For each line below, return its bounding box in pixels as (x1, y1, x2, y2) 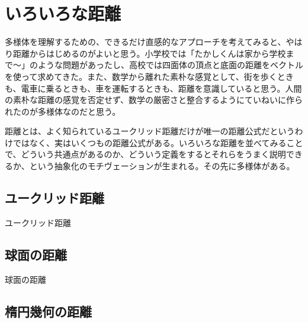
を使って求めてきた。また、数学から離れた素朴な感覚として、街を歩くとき (5, 70, 294, 82)
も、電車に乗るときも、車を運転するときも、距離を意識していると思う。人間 (5, 82, 302, 94)
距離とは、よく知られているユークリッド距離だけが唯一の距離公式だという (5, 125, 295, 137)
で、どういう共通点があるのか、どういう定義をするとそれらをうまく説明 (5, 148, 286, 160)
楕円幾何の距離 (5, 302, 92, 320)
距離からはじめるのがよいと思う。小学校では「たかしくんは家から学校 (12, 47, 286, 59)
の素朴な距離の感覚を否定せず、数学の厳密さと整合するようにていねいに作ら (5, 93, 303, 106)
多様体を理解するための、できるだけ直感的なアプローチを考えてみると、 (5, 35, 286, 48)
